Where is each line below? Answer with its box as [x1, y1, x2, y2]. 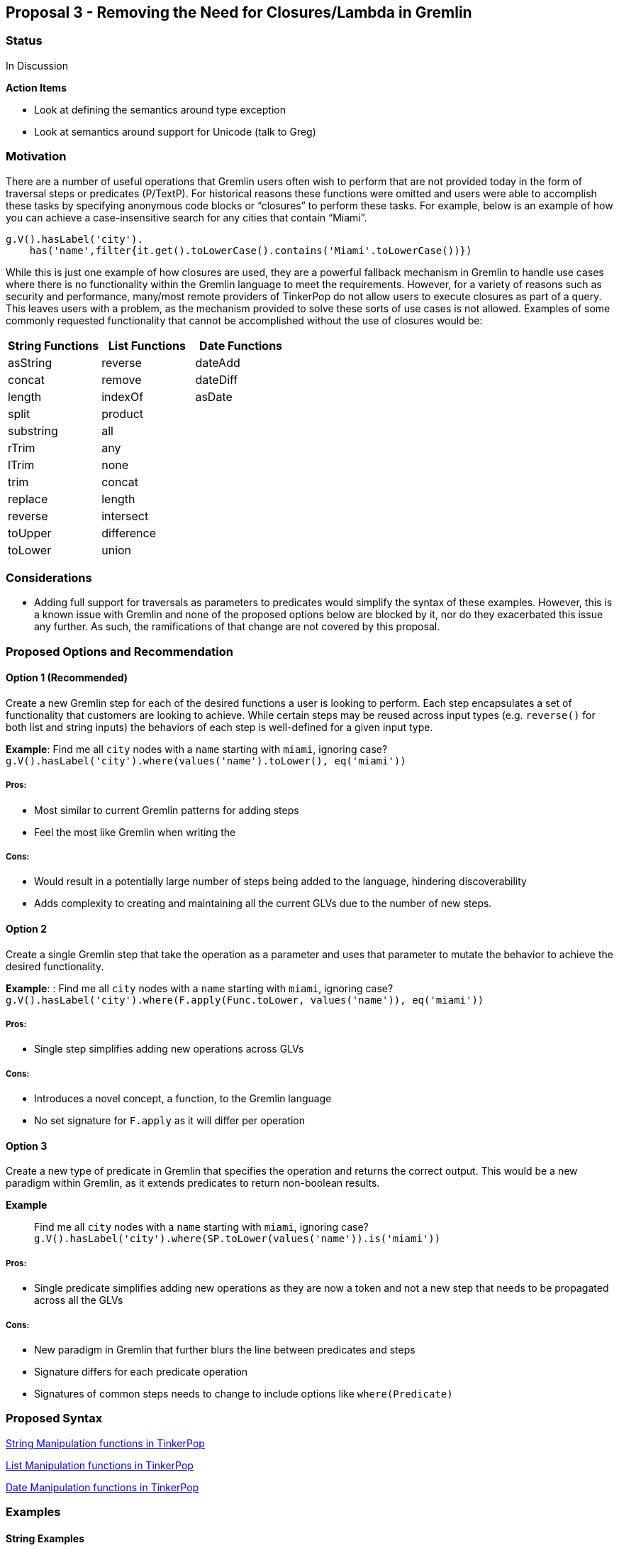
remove [101, 372, 142, 387]
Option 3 [6, 1139, 48, 1152]
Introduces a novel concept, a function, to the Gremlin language [34, 1092, 332, 1105]
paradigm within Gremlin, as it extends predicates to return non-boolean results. [6, 1177, 380, 1190]
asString [8, 355, 52, 370]
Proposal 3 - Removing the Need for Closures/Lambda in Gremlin [6, 4, 472, 21]
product [101, 406, 143, 421]
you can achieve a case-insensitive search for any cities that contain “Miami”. [6, 211, 367, 224]
